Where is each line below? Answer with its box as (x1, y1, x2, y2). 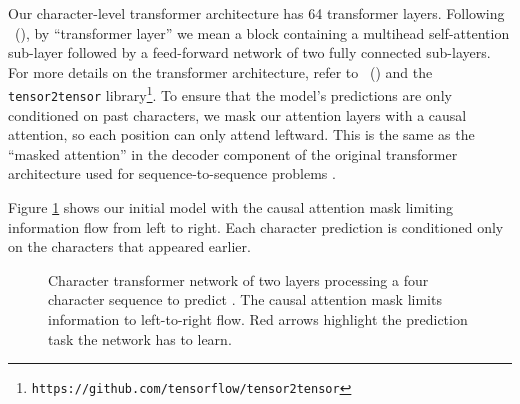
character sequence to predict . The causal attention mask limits (48, 289, 442, 310)
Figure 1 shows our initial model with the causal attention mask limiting (8, 197, 454, 218)
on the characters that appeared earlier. (8, 236, 251, 257)
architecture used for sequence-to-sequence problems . (8, 163, 336, 184)
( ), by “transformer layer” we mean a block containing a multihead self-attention (14, 22, 510, 43)
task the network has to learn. (48, 328, 232, 349)
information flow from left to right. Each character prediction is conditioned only (8, 216, 504, 237)
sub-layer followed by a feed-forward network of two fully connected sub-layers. (8, 42, 491, 63)
